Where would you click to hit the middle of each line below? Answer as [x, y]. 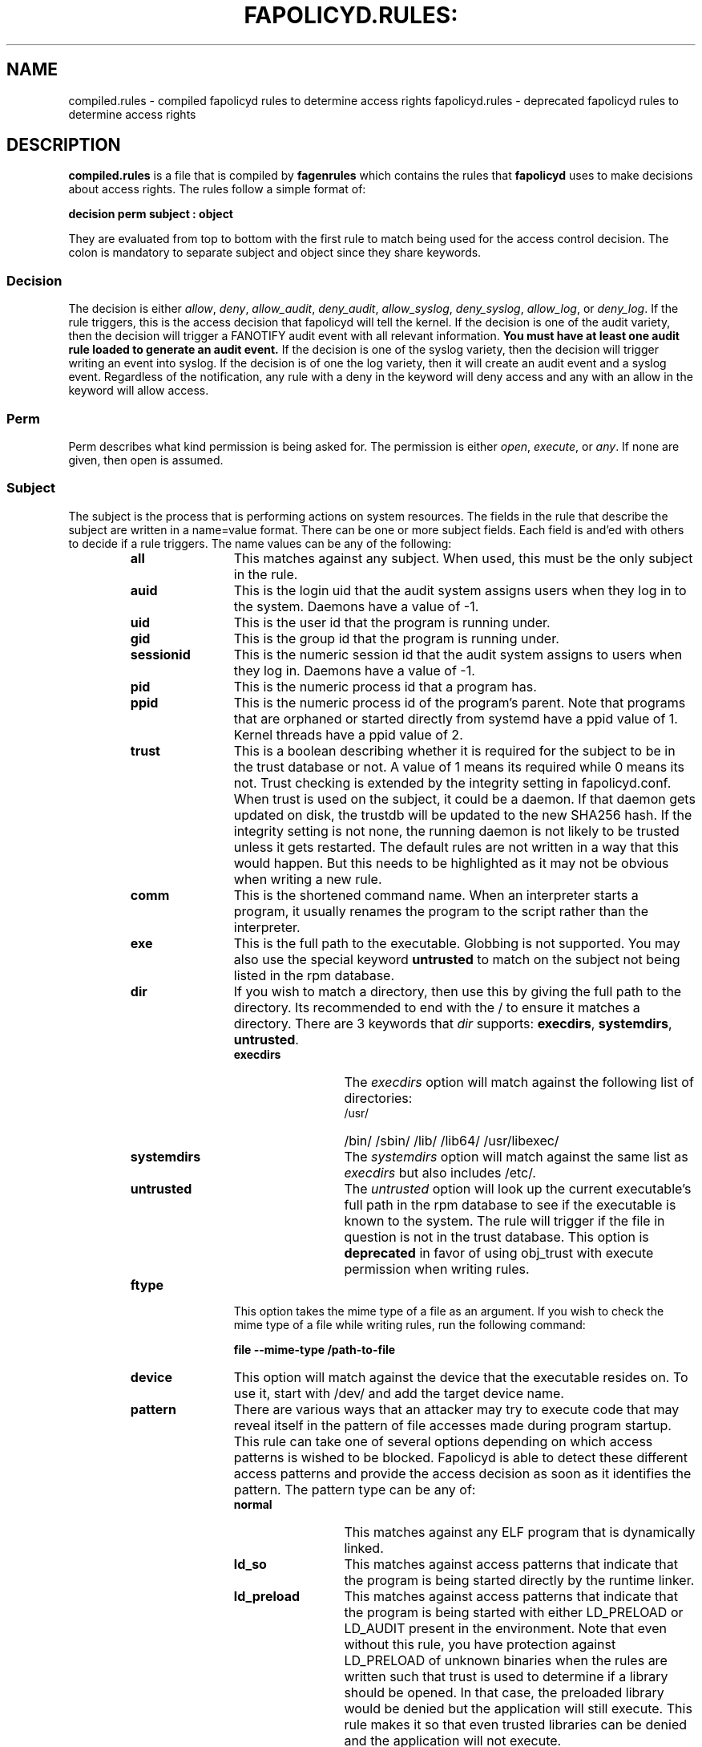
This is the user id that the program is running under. [392, 622]
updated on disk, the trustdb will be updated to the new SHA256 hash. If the [463, 815]
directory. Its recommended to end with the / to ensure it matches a [437, 1007]
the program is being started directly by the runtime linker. [519, 1580]
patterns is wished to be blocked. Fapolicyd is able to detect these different [460, 1457]
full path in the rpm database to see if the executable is [510, 1204]
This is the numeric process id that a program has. [385, 686]
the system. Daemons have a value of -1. [356, 606]
